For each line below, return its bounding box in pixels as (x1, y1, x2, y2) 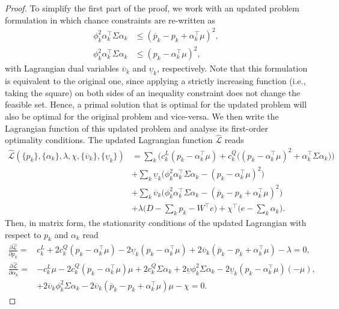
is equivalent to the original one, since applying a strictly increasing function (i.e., (5, 75, 306, 87)
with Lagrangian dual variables (5, 62, 119, 75)
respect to (5, 228, 41, 240)
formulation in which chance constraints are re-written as (5, 13, 216, 26)
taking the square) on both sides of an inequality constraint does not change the (5, 86, 301, 99)
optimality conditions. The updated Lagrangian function (5, 133, 213, 146)
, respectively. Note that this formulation (157, 62, 308, 75)
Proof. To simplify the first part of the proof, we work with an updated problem (5, 2, 299, 14)
